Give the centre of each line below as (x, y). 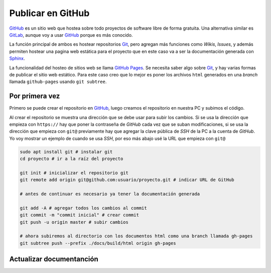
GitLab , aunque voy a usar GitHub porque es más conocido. (71, 35)
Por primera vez (35, 96)
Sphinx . (17, 58)
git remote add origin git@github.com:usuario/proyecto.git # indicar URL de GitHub (127, 180)
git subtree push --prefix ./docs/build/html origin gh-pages (98, 243)
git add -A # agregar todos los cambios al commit (84, 208)
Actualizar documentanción (54, 259)
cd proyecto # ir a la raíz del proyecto (72, 159)
